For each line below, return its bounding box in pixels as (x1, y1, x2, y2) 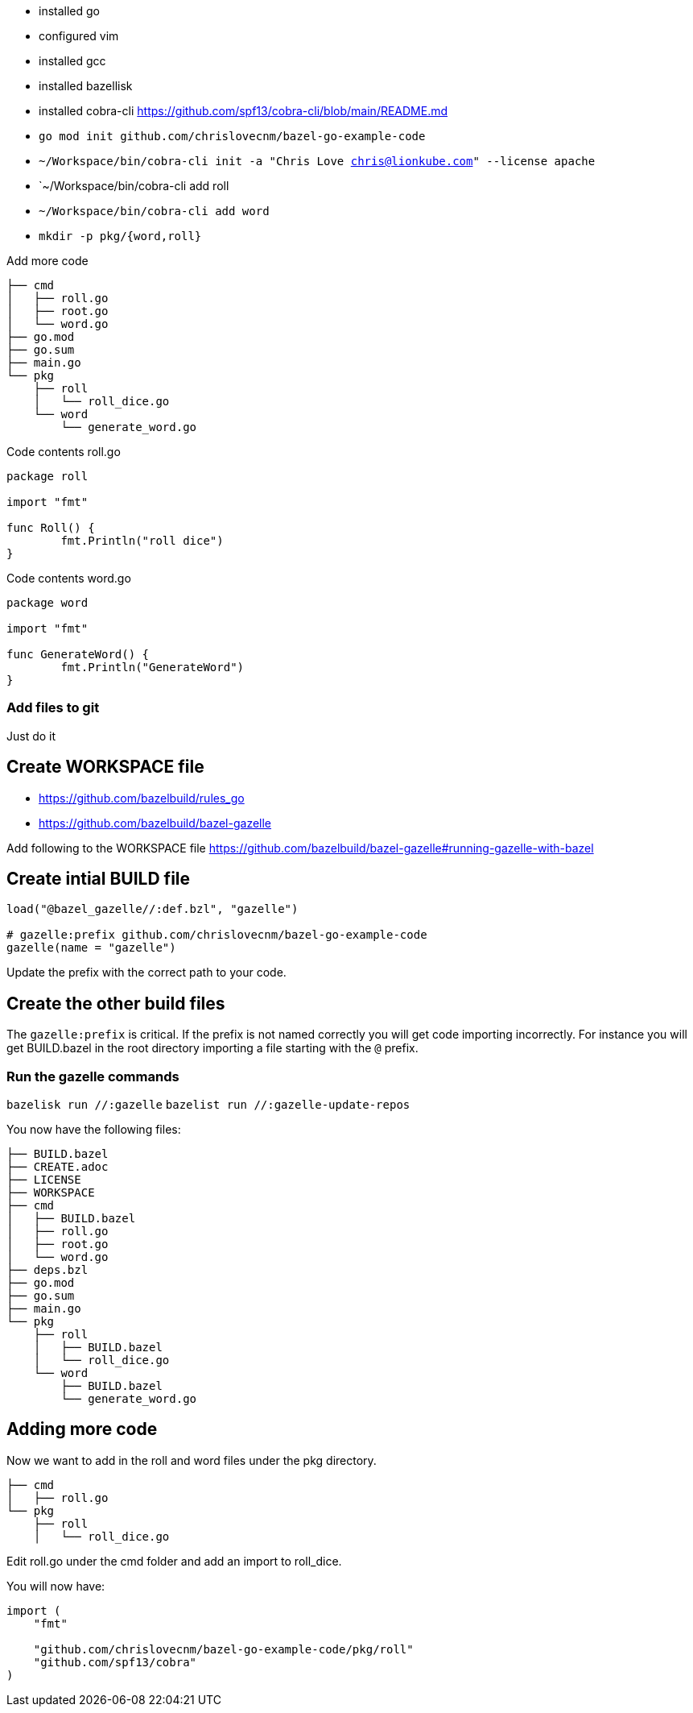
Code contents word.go (6, 571, 131, 585)
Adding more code (6, 1419, 158, 1440)
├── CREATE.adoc (6, 1160, 109, 1174)
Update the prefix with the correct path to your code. (6, 965, 287, 980)
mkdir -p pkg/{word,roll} (39, 230, 202, 243)
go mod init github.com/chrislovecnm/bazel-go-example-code (39, 130, 426, 143)
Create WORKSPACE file (6, 757, 204, 778)
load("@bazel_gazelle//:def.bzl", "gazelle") (6, 902, 299, 916)
